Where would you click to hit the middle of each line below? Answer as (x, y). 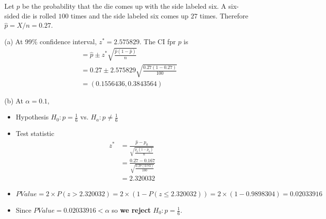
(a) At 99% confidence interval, (51, 41)
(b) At (14, 100)
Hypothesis (32, 117)
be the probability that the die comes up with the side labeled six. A (124, 6)
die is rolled (39, 15)
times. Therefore (224, 15)
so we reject (131, 210)
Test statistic (35, 133)
